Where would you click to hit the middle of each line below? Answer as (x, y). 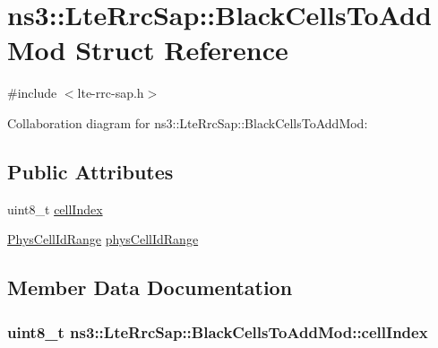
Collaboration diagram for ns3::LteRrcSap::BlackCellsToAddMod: (188, 122)
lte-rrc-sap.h (111, 93)
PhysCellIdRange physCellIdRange (103, 239)
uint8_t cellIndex (55, 209)
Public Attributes (90, 171)
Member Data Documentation (150, 287)
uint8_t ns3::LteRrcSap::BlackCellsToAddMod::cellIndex (218, 331)
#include (32, 93)
